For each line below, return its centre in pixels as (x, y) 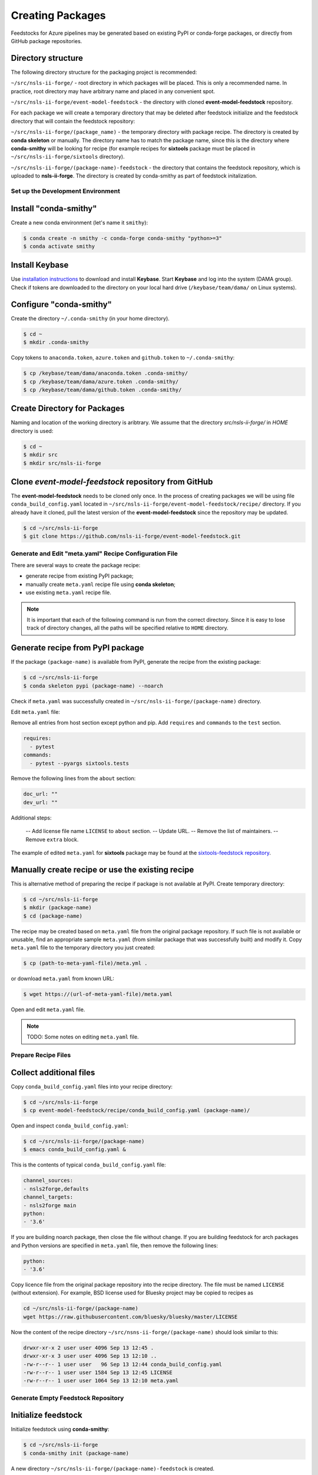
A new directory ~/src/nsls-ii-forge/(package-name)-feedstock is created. (113, 1469)
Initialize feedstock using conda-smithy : (60, 1429)
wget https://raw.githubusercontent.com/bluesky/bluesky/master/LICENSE (130, 1317)
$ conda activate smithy (59, 246)
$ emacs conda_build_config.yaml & (74, 1150)
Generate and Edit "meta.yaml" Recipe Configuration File (94, 553)
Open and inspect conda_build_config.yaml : (70, 1126)
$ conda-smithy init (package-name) (76, 1453)
